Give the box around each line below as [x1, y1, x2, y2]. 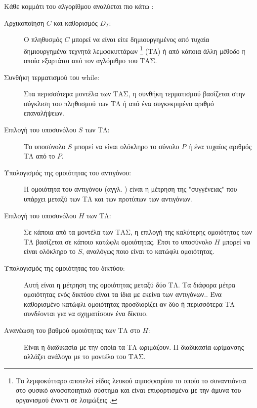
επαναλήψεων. [24, 108, 65, 118]
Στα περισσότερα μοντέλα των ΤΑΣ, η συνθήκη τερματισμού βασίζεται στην [24, 88, 246, 99]
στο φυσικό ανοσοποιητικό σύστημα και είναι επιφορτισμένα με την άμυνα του [15, 385, 241, 395]
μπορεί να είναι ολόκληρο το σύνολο [74, 141, 179, 151]
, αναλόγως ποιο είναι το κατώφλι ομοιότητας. [82, 246, 214, 256]
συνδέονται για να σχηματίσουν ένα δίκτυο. [24, 308, 148, 319]
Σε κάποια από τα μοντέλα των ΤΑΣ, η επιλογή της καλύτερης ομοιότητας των [24, 227, 252, 237]
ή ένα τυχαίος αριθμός [188, 141, 252, 151]
